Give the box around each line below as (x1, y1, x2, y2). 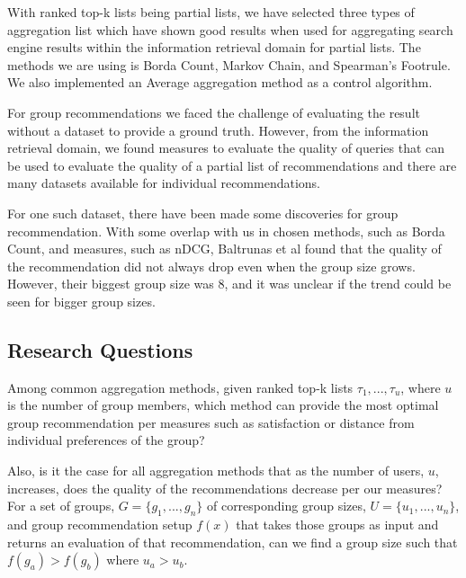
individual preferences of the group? (7, 431, 205, 449)
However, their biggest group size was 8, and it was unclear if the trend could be (7, 274, 452, 293)
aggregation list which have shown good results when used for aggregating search (7, 20, 453, 39)
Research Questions (7, 335, 193, 363)
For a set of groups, (7, 496, 115, 515)
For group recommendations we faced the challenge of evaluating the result (7, 102, 420, 121)
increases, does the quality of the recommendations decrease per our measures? (7, 478, 443, 497)
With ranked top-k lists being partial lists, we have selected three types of (7, 3, 415, 21)
